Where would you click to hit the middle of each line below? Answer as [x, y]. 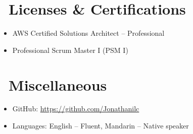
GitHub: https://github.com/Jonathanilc [76, 109]
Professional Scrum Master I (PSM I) [70, 50]
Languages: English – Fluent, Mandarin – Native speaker [101, 126]
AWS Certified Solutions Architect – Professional [88, 33]
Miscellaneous [58, 84]
